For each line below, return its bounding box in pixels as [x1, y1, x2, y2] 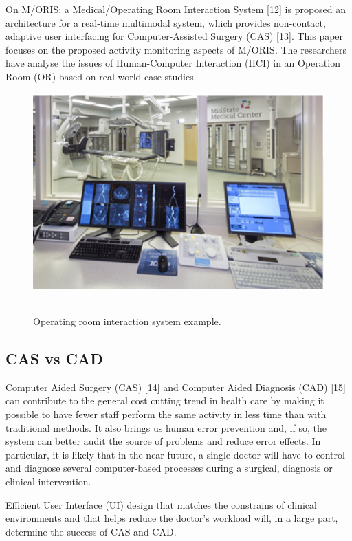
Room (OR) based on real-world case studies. [5, 69, 197, 83]
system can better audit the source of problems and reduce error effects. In [5, 434, 321, 448]
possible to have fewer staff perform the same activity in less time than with [5, 406, 327, 421]
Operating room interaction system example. [33, 313, 221, 328]
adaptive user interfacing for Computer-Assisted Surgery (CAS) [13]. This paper [5, 29, 344, 43]
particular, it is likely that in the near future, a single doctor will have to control [5, 447, 345, 461]
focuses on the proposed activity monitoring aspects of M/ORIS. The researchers [5, 42, 346, 56]
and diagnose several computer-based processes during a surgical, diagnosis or [5, 461, 333, 475]
